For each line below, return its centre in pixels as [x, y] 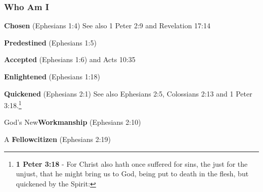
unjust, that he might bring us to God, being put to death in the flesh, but [132, 174]
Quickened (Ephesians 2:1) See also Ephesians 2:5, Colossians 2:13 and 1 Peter [128, 93]
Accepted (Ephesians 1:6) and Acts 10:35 [70, 59]
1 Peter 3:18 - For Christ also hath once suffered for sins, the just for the [132, 163]
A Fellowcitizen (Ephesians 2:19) [58, 139]
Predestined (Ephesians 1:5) [50, 42]
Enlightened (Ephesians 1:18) [52, 76]
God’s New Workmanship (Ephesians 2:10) [73, 122]
